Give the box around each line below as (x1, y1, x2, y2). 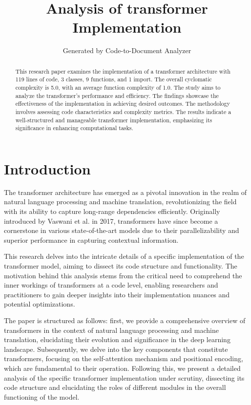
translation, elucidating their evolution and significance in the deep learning (4, 334, 230, 345)
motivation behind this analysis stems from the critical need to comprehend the (4, 270, 242, 280)
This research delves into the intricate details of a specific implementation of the (4, 251, 244, 261)
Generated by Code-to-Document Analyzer (63, 45, 191, 56)
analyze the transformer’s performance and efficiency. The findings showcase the (15, 91, 219, 99)
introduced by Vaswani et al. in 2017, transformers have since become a (4, 215, 218, 226)
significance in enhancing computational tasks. (15, 124, 133, 132)
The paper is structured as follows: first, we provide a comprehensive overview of (4, 315, 246, 326)
